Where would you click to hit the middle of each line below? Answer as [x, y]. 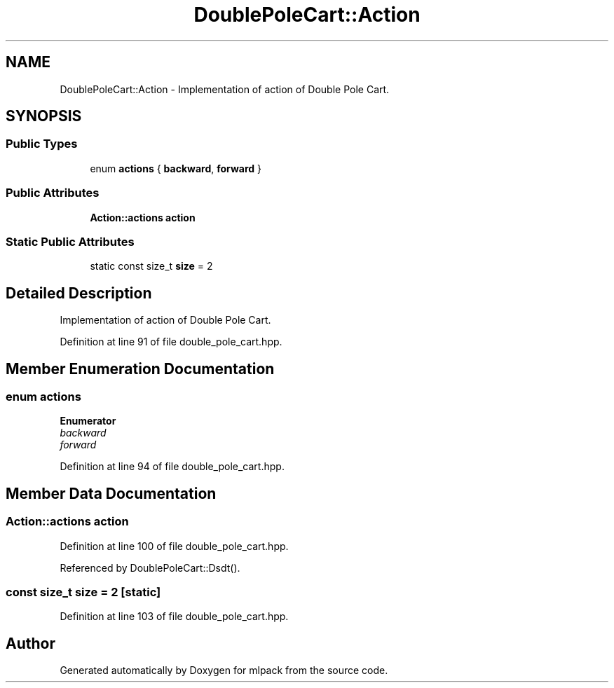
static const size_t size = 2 [151, 266]
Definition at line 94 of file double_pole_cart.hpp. [172, 467]
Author [30, 643]
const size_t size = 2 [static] [83, 592]
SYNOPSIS [44, 116]
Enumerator [88, 421]
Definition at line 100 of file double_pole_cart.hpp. [174, 546]
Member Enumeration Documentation [140, 369]
